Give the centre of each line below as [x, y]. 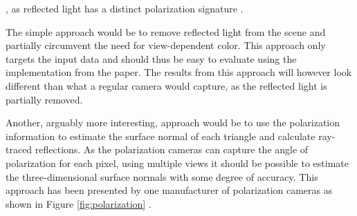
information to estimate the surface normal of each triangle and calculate [161, 136]
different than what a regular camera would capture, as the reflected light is [166, 85]
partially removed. [44, 99]
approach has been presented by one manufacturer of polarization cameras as [169, 190]
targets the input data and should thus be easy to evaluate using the [151, 58]
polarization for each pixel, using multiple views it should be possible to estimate [177, 163]
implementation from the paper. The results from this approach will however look [179, 72]
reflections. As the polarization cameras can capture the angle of [172, 149]
